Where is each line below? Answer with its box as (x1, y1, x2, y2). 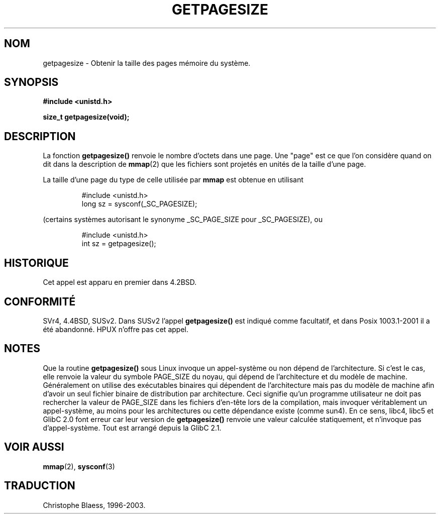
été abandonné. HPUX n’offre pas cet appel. (43, 325, 188, 334)
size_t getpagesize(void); (43, 113, 130, 122)
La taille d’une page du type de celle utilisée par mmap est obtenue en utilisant (43, 175, 304, 184)
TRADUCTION (4, 479, 75, 492)
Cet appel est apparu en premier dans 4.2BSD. (43, 278, 197, 287)
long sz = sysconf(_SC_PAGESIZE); (81, 199, 197, 209)
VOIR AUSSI (4, 441, 64, 454)
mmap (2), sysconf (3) (43, 462, 115, 471)
